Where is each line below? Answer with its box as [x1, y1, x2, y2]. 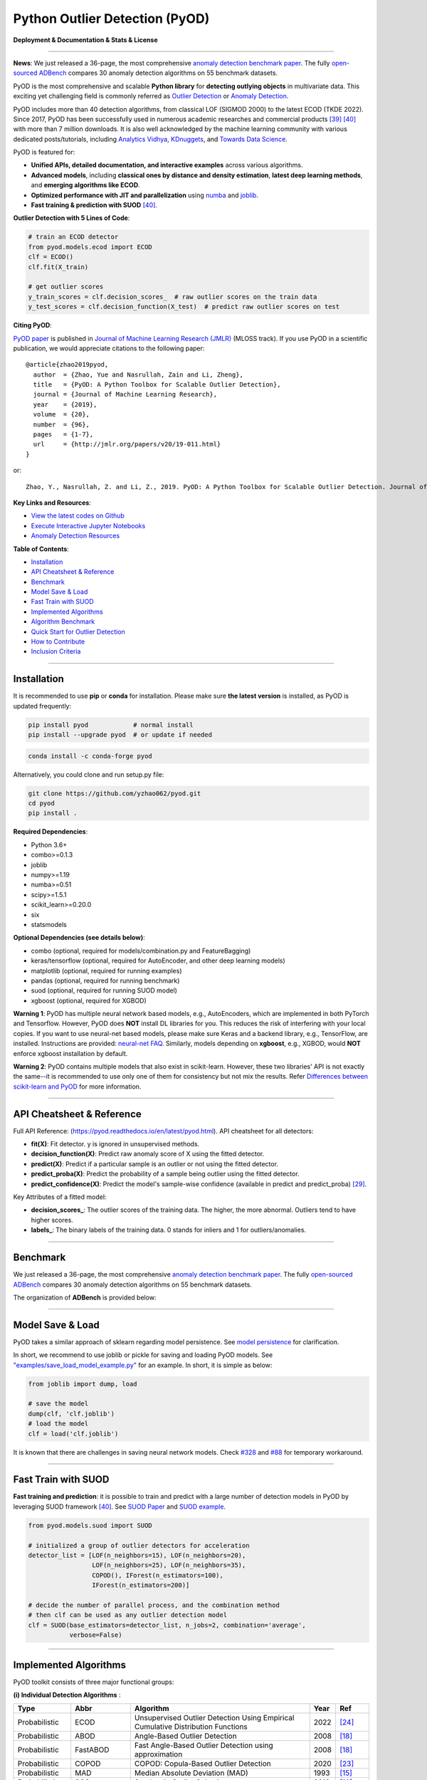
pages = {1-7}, [33, 431, 94, 439]
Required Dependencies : [13, 827, 88, 836]
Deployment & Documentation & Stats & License [13, 36, 158, 44]
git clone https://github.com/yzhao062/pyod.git [28, 789, 201, 797]
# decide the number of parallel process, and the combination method [28, 1601, 280, 1609]
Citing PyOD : [13, 321, 53, 330]
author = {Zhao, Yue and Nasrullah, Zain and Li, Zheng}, [33, 370, 243, 379]
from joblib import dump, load [28, 1380, 138, 1388]
